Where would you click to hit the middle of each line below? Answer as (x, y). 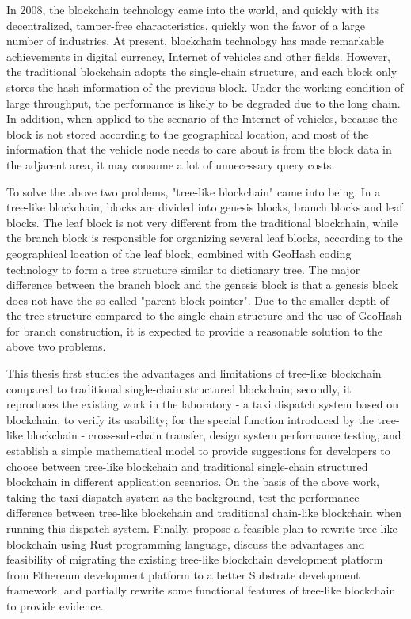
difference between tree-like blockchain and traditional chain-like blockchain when (204, 513)
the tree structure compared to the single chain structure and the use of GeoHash (204, 315)
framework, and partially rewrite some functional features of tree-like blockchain (201, 590)
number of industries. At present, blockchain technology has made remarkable (195, 41)
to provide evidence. (55, 605)
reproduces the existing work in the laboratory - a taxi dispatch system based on (202, 404)
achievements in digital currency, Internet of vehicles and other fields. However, (198, 56)
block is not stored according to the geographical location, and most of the (188, 133)
